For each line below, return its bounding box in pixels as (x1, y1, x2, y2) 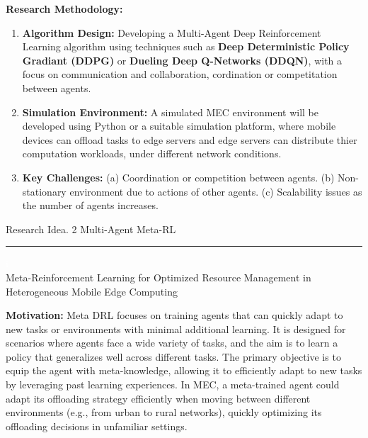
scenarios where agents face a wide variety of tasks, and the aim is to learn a (6, 335, 338, 350)
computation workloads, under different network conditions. (22, 146, 282, 161)
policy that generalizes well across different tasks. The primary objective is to (6, 349, 341, 364)
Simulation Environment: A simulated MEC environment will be (22, 104, 318, 119)
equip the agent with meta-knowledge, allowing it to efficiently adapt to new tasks (6, 363, 362, 378)
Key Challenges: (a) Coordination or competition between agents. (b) (22, 169, 335, 184)
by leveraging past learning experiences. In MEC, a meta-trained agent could (6, 377, 340, 392)
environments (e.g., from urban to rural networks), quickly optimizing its (6, 405, 322, 420)
